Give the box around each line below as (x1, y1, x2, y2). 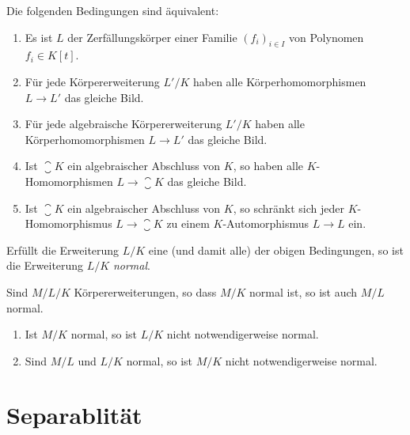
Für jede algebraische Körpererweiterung (25, 115, 222, 132)
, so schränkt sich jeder (233, 199, 344, 216)
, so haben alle (233, 157, 304, 174)
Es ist (25, 28, 53, 45)
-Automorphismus (222, 215, 309, 232)
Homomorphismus (25, 215, 112, 232)
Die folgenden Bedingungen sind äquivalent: (6, 2, 219, 18)
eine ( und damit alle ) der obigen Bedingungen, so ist (148, 241, 404, 258)
